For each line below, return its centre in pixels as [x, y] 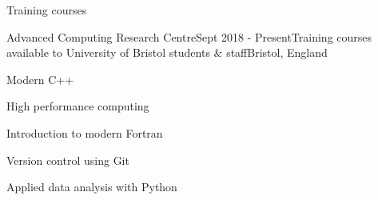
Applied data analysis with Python [92, 187]
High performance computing [78, 106]
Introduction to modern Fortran [85, 132]
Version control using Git [68, 160]
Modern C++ [40, 79]
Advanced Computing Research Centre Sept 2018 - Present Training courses [189, 36]
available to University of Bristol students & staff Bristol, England [167, 52]
